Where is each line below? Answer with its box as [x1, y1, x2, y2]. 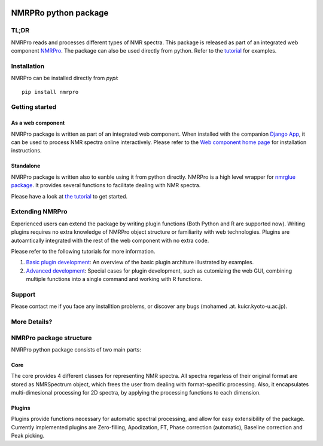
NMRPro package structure [11, 334, 92, 342]
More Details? [11, 317, 53, 326]
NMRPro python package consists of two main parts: [11, 346, 142, 353]
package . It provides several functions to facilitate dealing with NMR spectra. [11, 182, 201, 189]
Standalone [11, 162, 41, 170]
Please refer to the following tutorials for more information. [11, 248, 156, 255]
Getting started [11, 103, 57, 111]
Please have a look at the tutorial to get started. [11, 193, 128, 200]
